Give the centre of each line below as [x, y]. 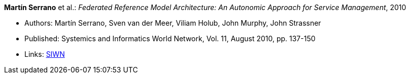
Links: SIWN [45, 54]
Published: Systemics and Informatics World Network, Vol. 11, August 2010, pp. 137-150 [170, 38]
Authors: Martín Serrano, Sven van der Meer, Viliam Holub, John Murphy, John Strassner [173, 23]
